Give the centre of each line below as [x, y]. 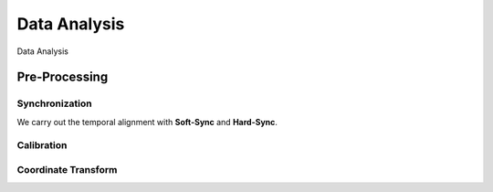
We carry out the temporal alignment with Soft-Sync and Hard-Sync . [147, 122]
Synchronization [54, 103]
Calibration [42, 145]
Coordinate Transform [67, 170]
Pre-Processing [63, 77]
